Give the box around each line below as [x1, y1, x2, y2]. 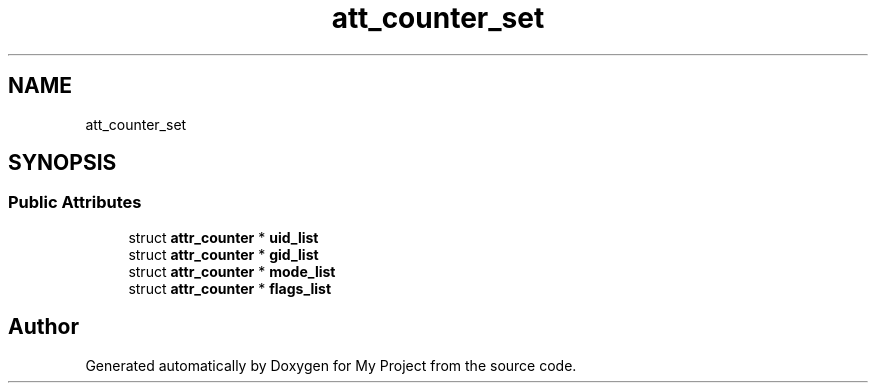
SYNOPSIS [8, 150, 117, 176]
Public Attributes [8, 192, 142, 213]
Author [8, 314, 79, 340]
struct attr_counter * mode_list [128, 262, 336, 280]
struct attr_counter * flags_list [128, 279, 332, 297]
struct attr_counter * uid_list [128, 228, 319, 246]
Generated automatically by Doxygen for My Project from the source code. [85, 356, 577, 374]
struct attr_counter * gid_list [128, 245, 319, 263]
